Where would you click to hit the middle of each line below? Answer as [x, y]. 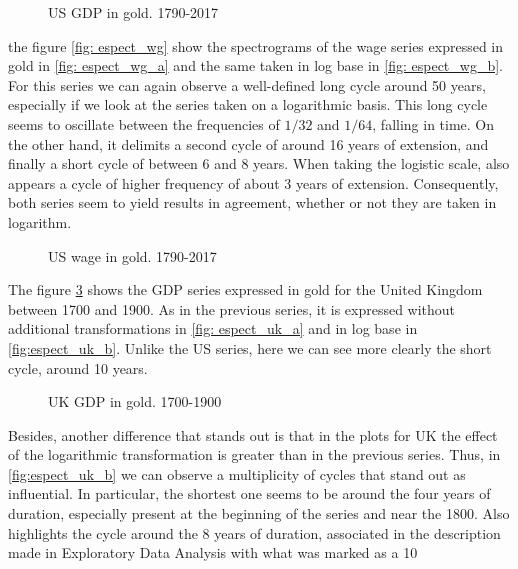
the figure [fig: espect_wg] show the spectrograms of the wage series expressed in [256, 45]
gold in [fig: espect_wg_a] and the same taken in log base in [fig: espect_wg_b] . [255, 65]
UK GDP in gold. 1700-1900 [135, 401]
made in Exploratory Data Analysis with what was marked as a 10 [213, 552]
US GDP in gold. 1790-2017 [133, 12]
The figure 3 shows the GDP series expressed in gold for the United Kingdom [245, 289]
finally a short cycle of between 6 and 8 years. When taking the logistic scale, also [259, 163]
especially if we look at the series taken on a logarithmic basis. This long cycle [248, 104]
